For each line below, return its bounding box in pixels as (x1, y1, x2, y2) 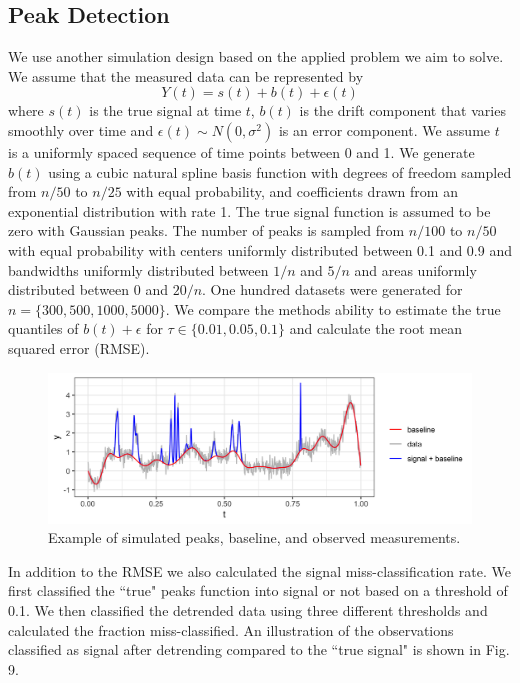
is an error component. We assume (278, 119, 491, 140)
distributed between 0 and (8, 279, 168, 300)
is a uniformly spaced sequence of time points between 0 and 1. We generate (8, 141, 475, 162)
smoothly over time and (8, 119, 154, 140)
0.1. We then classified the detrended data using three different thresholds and (8, 600, 488, 621)
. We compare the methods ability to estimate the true (165, 298, 501, 319)
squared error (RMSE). (8, 337, 150, 358)
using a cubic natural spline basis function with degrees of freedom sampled (48, 161, 512, 182)
